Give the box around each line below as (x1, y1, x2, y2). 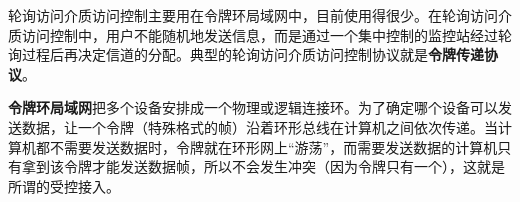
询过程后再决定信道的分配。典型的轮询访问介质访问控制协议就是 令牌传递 (8, 44, 484, 65)
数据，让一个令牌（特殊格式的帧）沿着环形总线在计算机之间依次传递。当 (21, 116, 498, 137)
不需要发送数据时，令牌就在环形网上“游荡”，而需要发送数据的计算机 (49, 136, 498, 157)
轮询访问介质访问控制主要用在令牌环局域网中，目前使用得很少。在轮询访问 (8, 5, 498, 25)
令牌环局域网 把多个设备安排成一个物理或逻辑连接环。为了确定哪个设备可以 (8, 97, 498, 118)
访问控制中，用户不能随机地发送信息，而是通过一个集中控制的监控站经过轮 (21, 24, 512, 45)
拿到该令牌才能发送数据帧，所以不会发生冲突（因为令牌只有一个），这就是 (21, 156, 505, 177)
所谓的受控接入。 (8, 175, 120, 196)
